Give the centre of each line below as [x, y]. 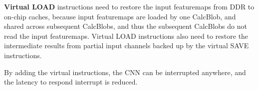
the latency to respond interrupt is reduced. [71, 82]
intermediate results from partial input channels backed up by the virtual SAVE [127, 45]
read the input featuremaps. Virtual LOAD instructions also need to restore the [126, 36]
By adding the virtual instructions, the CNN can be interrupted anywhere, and [125, 72]
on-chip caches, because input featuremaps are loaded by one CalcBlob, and [120, 16]
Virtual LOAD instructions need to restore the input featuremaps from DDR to [129, 6]
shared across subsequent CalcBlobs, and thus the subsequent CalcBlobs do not [126, 26]
